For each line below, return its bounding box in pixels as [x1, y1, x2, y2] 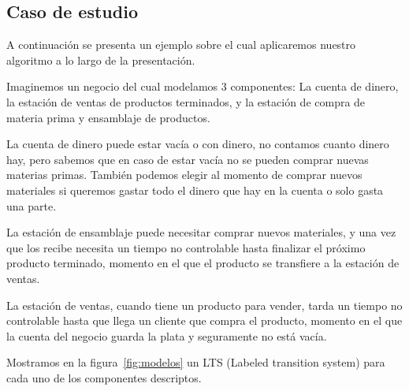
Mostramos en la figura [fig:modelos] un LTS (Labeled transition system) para [6, 354, 385, 371]
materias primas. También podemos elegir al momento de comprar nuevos [6, 166, 363, 183]
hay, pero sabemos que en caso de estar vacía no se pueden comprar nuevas [6, 151, 369, 167]
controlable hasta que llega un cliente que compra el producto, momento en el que [6, 312, 403, 329]
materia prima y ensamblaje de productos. [6, 109, 210, 125]
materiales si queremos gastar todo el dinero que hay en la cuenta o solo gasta [6, 181, 384, 198]
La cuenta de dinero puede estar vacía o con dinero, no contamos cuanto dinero [6, 136, 389, 152]
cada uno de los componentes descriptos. [6, 369, 202, 385]
